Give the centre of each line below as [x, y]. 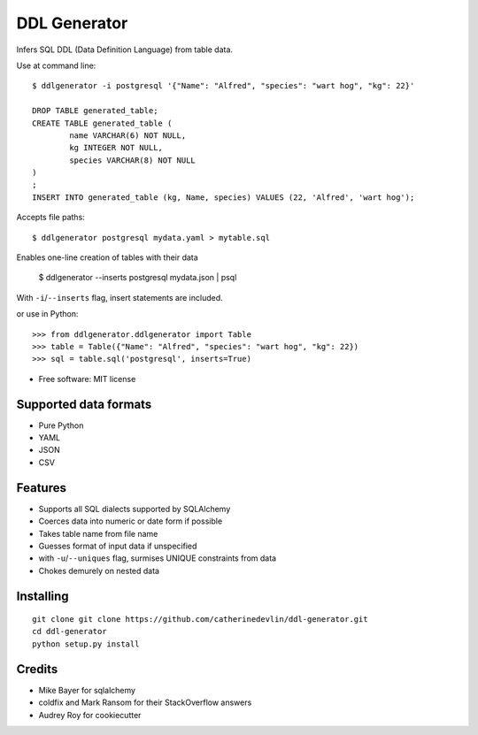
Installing [43, 596]
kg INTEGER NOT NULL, [116, 148]
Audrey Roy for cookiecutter [90, 715]
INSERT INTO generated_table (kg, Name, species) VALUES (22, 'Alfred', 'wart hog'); [224, 197]
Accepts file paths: [51, 218]
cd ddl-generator [69, 632]
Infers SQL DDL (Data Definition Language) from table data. [125, 50]
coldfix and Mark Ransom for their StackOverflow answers [145, 702]
